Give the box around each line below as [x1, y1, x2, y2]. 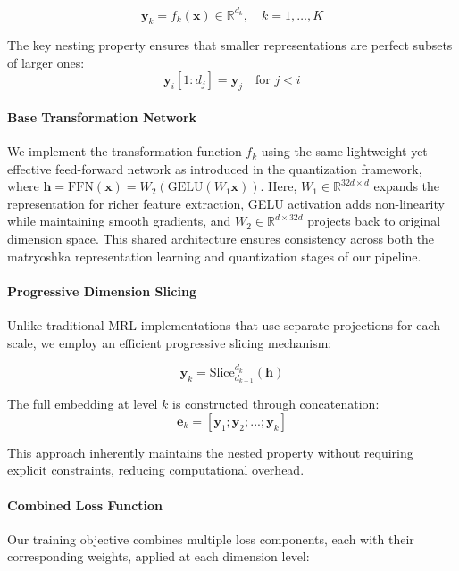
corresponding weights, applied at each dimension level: [7, 547, 310, 566]
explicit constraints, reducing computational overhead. [7, 460, 305, 479]
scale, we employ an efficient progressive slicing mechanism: [7, 333, 332, 352]
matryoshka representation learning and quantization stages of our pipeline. [7, 246, 421, 265]
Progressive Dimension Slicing [7, 281, 196, 300]
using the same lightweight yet [261, 142, 428, 161]
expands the [373, 177, 440, 195]
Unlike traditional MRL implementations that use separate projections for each [7, 316, 441, 335]
